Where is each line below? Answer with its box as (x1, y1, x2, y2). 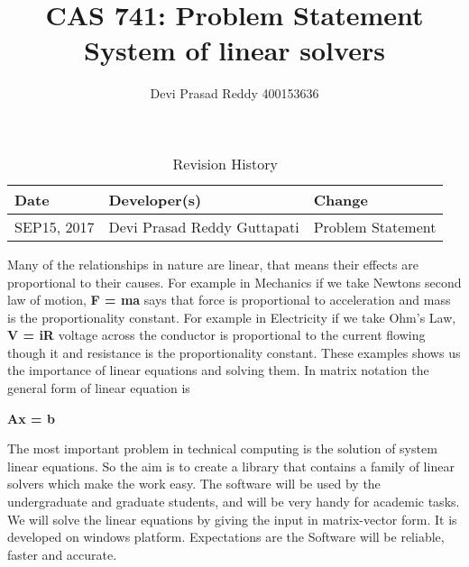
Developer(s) (108, 188, 202, 210)
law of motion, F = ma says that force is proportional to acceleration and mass (7, 290, 451, 309)
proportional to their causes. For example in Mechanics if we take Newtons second (7, 272, 462, 291)
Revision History (172, 152, 278, 174)
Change (313, 188, 368, 210)
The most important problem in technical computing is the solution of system (7, 439, 437, 458)
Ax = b (7, 408, 55, 427)
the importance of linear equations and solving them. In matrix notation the (7, 361, 429, 380)
